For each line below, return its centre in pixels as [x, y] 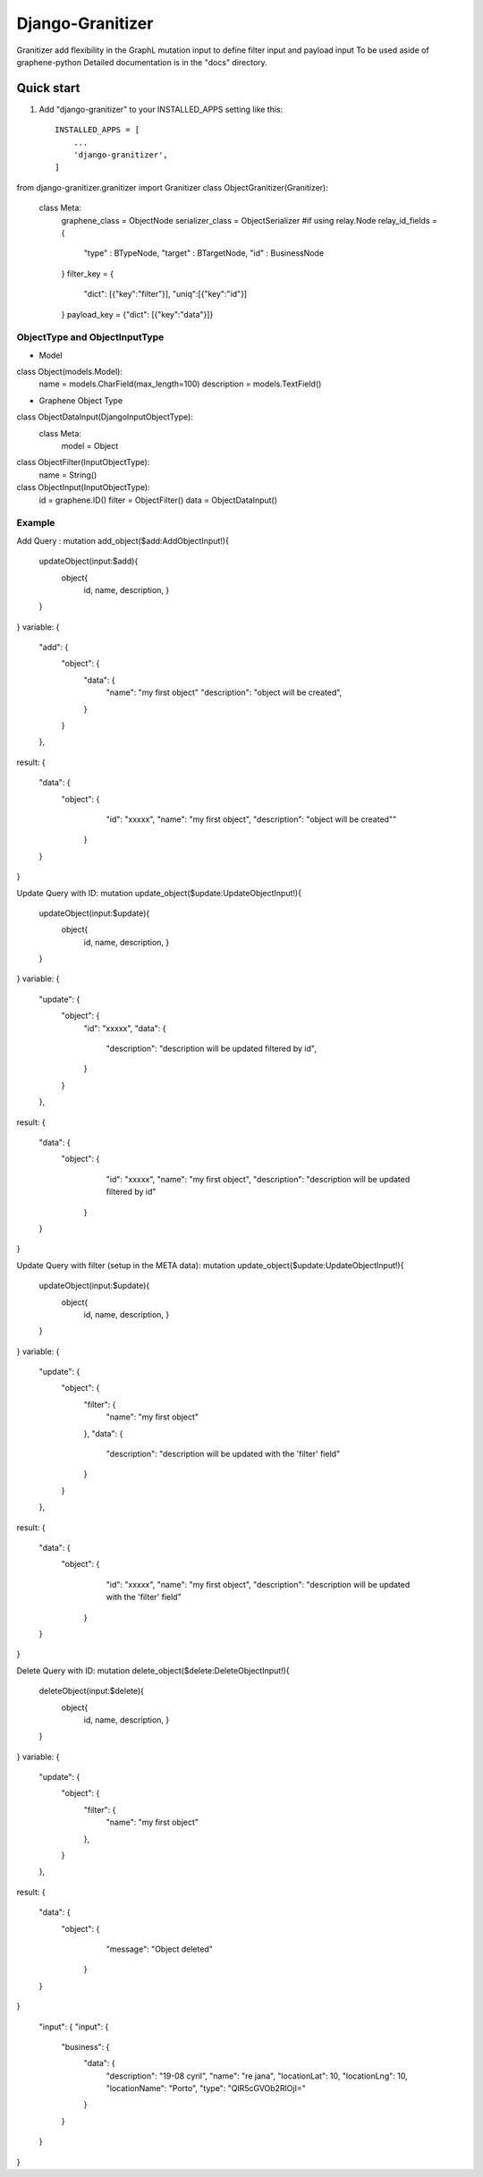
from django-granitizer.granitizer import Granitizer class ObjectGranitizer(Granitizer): [172, 187]
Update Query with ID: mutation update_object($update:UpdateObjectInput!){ [159, 893]
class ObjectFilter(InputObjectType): [83, 462]
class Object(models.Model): [69, 372]
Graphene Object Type [81, 400]
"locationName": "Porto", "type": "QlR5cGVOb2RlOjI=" [206, 2088]
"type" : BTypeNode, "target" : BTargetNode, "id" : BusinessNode [204, 253]
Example [36, 523]
